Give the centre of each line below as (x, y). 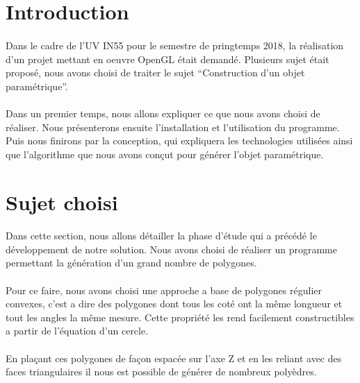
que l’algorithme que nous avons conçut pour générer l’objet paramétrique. (165, 154)
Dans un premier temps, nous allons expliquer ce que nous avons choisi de (163, 113)
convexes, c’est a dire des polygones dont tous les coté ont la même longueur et (174, 304)
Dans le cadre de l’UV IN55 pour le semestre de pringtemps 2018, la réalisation (175, 45)
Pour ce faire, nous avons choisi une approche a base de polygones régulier (164, 290)
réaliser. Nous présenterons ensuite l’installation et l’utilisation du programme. (173, 127)
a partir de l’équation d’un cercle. (77, 331)
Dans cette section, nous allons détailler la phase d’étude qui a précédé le (161, 236)
